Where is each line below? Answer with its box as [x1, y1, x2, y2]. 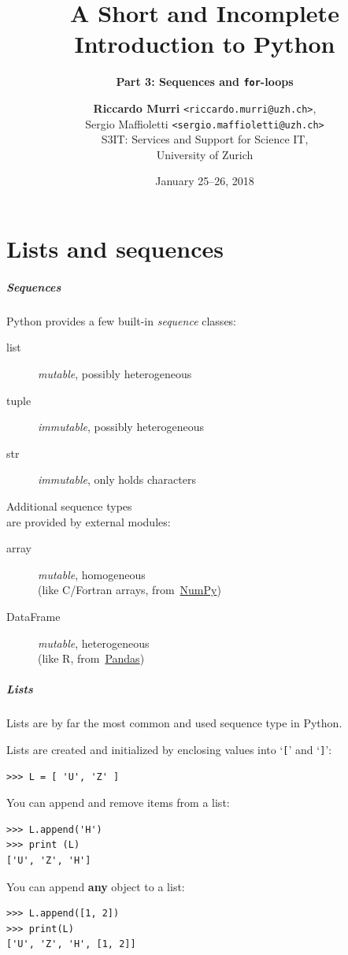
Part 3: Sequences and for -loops [116, 73, 294, 90]
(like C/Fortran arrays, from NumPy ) [38, 582, 221, 598]
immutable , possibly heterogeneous [38, 418, 205, 435]
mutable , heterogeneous [38, 634, 150, 651]
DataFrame [6, 608, 61, 624]
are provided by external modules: [6, 513, 171, 530]
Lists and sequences [6, 232, 224, 265]
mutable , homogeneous [38, 566, 146, 582]
